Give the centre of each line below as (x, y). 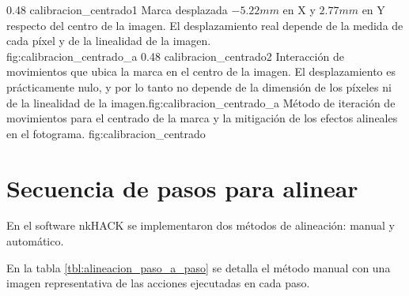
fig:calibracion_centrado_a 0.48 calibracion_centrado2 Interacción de (175, 56)
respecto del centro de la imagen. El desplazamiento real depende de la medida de (205, 25)
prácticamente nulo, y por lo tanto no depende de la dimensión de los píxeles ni (199, 86)
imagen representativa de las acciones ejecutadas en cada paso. (158, 283)
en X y (299, 9)
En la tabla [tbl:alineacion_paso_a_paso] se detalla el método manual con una (199, 267)
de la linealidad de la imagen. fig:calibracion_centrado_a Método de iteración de (201, 102)
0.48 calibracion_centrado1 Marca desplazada (117, 9)
